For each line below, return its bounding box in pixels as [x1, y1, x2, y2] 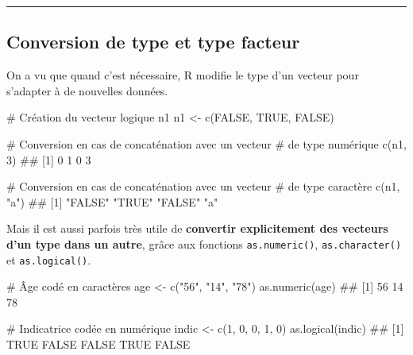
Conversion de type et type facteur [6, 29, 300, 54]
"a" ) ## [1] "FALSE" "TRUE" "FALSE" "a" [6, 193, 218, 210]
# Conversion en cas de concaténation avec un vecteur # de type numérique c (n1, [6, 135, 407, 152]
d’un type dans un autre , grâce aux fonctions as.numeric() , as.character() [6, 235, 402, 252]
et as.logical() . [6, 251, 91, 268]
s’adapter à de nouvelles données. [6, 82, 168, 98]
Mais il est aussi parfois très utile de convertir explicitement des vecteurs [6, 220, 388, 237]
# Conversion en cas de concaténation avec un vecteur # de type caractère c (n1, [6, 178, 400, 195]
